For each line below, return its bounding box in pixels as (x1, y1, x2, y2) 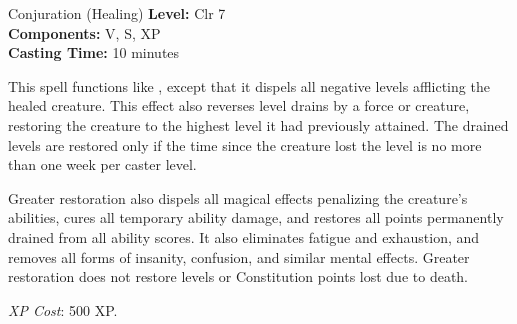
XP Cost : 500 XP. (8, 299, 118, 320)
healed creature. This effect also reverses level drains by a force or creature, (8, 95, 470, 116)
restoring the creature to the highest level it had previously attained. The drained (8, 114, 509, 135)
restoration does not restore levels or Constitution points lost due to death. (8, 266, 469, 287)
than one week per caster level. (8, 154, 197, 175)
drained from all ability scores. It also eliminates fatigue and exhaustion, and (8, 226, 480, 247)
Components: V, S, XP (8, 22, 161, 43)
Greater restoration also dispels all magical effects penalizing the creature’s (8, 187, 468, 208)
